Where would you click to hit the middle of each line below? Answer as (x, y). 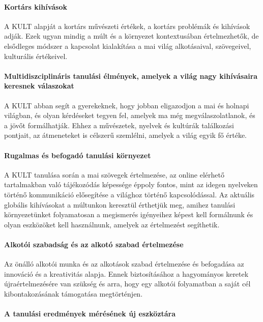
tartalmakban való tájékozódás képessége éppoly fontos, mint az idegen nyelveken (131, 184)
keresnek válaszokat (39, 86)
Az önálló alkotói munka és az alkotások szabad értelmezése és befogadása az (124, 264)
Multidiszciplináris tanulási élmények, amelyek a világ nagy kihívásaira (131, 76)
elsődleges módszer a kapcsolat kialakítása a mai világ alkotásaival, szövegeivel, (128, 46)
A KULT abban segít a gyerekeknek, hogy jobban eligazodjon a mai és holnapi (127, 105)
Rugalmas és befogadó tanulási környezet (78, 155)
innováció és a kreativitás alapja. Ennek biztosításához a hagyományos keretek (126, 273)
